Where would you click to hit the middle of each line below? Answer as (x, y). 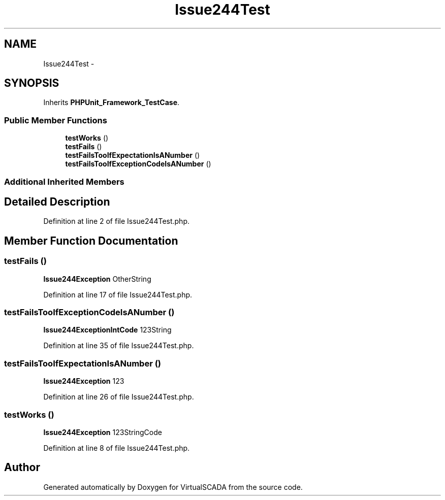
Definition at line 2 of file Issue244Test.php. (116, 221)
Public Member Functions (56, 120)
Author (22, 468)
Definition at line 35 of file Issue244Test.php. (119, 346)
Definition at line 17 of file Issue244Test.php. (118, 294)
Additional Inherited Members (64, 181)
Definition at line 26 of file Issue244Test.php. (119, 397)
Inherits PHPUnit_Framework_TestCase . (112, 103)
